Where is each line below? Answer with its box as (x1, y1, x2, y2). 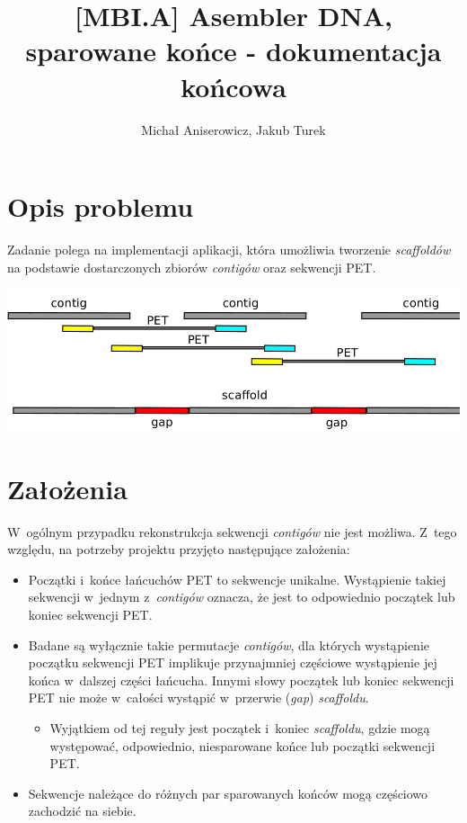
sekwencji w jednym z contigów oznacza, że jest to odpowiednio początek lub (28, 587, 455, 606)
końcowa (181, 67, 286, 104)
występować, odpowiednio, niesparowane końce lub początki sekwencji (49, 736, 436, 755)
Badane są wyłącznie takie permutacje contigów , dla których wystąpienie (28, 635, 430, 654)
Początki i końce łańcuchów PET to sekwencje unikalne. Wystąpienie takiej (28, 569, 446, 588)
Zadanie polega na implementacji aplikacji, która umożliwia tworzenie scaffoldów (7, 240, 451, 259)
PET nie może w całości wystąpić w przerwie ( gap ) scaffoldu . (28, 688, 369, 707)
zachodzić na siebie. (28, 801, 137, 820)
